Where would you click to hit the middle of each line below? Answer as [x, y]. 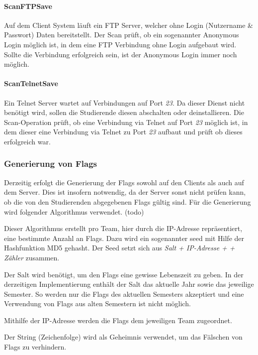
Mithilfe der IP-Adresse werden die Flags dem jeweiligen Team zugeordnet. [118, 320]
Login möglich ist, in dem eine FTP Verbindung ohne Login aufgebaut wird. [120, 44]
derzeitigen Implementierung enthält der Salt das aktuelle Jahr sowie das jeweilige [129, 284]
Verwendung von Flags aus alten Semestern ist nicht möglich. [97, 303]
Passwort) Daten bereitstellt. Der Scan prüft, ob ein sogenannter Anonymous [122, 35]
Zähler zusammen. [32, 257]
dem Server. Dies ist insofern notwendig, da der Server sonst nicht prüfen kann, [125, 192]
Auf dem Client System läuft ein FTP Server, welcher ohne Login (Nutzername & [129, 25]
